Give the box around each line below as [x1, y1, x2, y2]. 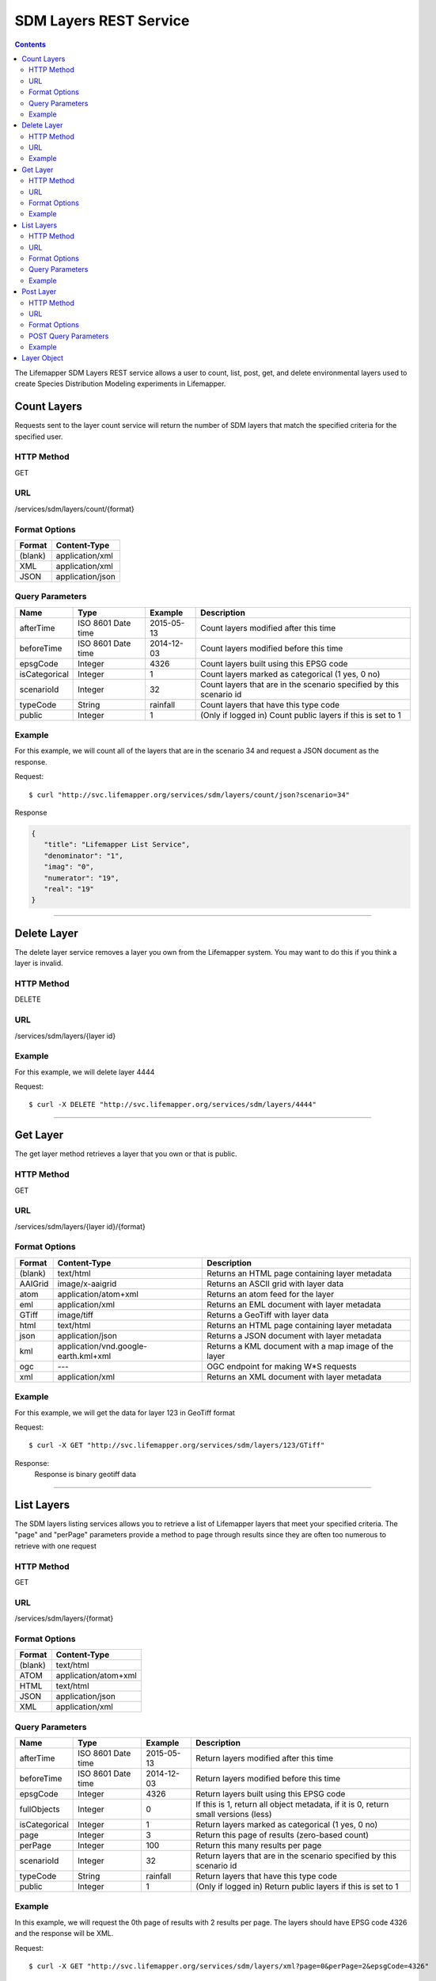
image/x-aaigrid [57, 1278, 117, 1289]
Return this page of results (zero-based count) [195, 1829, 370, 1840]
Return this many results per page [195, 1839, 322, 1850]
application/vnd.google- [57, 1340, 148, 1351]
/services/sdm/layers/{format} [14, 1613, 114, 1624]
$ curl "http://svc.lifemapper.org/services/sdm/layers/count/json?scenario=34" [28, 790, 351, 800]
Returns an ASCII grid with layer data [207, 1278, 344, 1289]
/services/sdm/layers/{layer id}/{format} [14, 1221, 146, 1231]
